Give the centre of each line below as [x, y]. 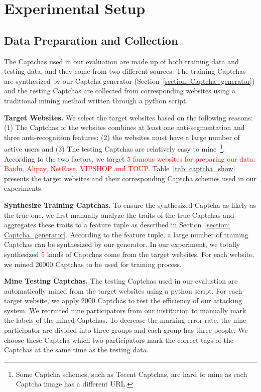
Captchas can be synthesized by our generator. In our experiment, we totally [122, 244]
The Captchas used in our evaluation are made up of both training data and [121, 61]
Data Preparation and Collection [91, 40]
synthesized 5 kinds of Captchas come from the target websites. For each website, [129, 254]
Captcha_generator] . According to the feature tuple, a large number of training [126, 234]
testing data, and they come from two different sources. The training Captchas [125, 71]
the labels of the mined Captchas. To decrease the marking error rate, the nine [125, 320]
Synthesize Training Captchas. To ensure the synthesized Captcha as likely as [130, 205]
